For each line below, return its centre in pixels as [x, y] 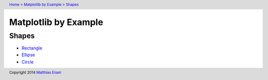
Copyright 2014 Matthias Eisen [35, 72]
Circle [28, 62]
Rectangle [32, 48]
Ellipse [28, 55]
